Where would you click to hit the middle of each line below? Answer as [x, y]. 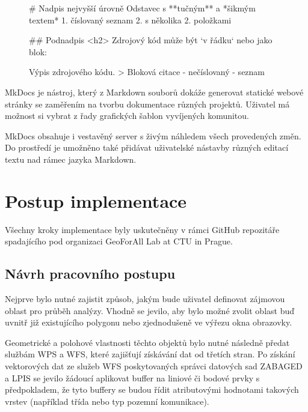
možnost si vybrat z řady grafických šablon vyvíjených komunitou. [127, 116]
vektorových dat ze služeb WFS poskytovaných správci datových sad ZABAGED [154, 366]
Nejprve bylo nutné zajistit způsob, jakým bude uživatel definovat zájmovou [145, 299]
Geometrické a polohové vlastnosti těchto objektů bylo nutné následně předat [147, 342]
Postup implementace [96, 200]
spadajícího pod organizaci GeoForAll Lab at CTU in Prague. [119, 241]
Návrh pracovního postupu [90, 274]
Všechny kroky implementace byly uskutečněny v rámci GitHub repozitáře [142, 229]
